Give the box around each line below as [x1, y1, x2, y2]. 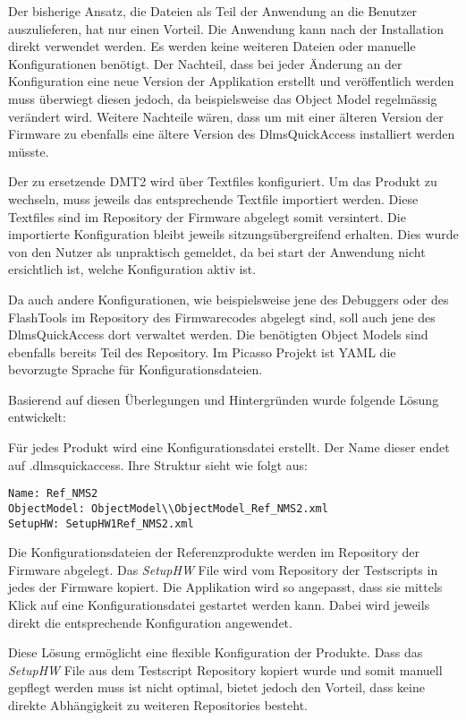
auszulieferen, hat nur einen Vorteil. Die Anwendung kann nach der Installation [8, 19, 445, 38]
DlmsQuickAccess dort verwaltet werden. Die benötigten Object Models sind [8, 325, 428, 344]
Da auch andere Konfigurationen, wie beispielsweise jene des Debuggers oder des [8, 289, 449, 308]
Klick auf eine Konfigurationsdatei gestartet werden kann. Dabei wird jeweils [8, 596, 430, 613]
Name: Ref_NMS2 [8, 487, 98, 501]
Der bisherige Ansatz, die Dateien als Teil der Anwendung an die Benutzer [8, 2, 418, 20]
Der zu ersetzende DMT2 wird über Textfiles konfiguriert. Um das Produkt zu [8, 172, 437, 191]
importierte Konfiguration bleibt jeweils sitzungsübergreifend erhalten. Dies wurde [8, 225, 459, 244]
